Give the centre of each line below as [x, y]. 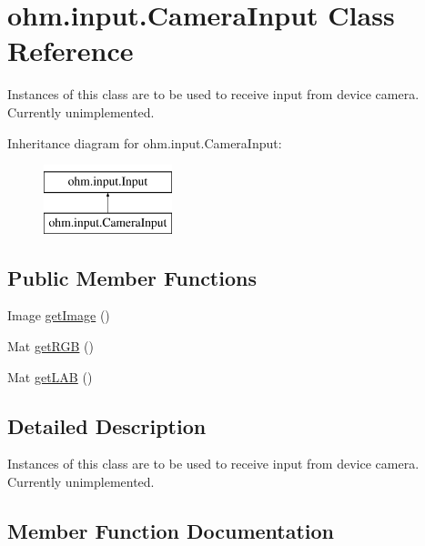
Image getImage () [59, 315]
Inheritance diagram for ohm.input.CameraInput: [145, 142]
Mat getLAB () [50, 376]
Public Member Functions [132, 277]
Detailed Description [107, 425]
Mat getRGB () [51, 346]
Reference [71, 51]
